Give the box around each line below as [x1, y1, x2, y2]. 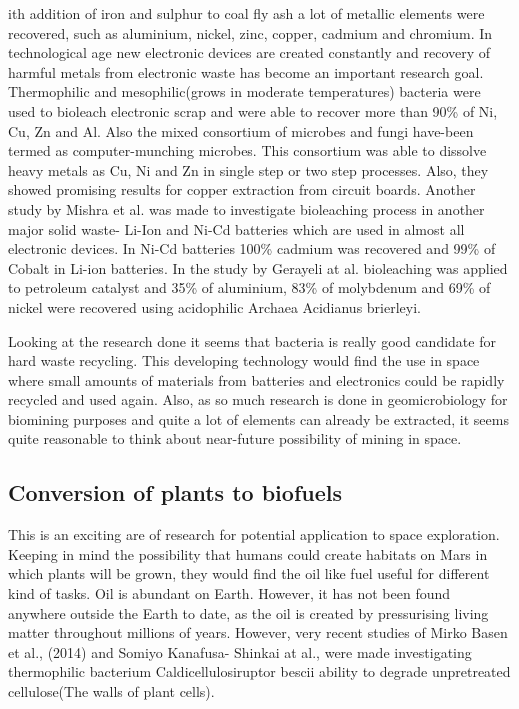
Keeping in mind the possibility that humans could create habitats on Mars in [8, 543, 488, 564]
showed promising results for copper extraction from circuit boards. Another [8, 179, 476, 200]
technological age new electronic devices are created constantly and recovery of [8, 42, 491, 63]
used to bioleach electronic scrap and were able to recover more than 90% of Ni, [8, 100, 498, 121]
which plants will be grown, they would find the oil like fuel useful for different [8, 563, 490, 584]
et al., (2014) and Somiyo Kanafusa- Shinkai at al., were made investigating [8, 641, 472, 662]
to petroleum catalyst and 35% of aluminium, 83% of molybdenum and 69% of [8, 277, 491, 298]
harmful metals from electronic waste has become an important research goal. [8, 61, 484, 82]
